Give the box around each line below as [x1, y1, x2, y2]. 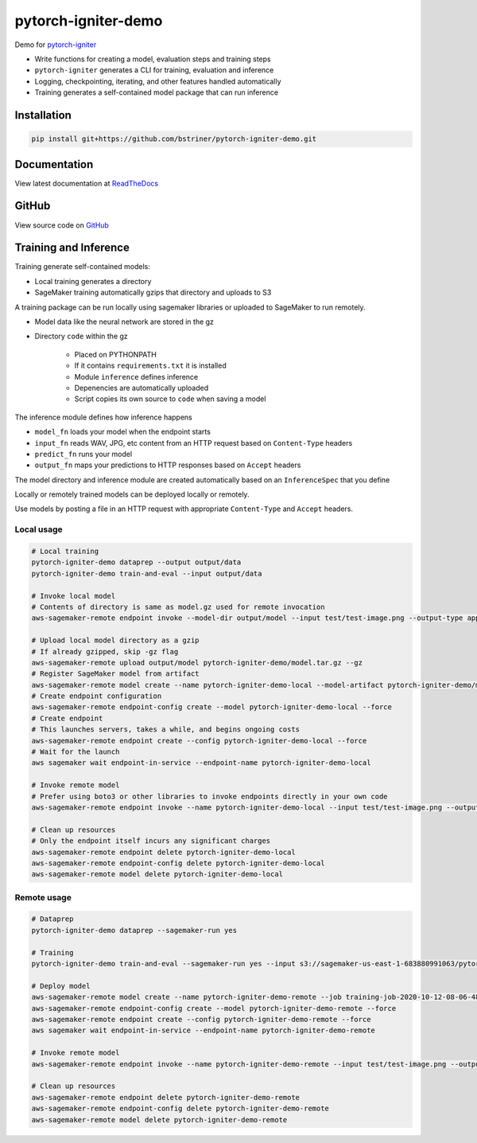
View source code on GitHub [14, 220, 109, 230]
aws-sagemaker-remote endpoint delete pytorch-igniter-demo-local [31, 848, 296, 856]
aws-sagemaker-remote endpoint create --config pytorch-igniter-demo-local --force [31, 736, 367, 745]
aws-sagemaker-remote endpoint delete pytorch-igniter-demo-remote [31, 1093, 301, 1102]
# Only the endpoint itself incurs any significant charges [31, 837, 271, 845]
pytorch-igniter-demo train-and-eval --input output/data [31, 569, 262, 578]
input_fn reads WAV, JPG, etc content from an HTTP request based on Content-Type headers [34, 438, 353, 447]
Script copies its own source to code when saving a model [74, 394, 266, 404]
